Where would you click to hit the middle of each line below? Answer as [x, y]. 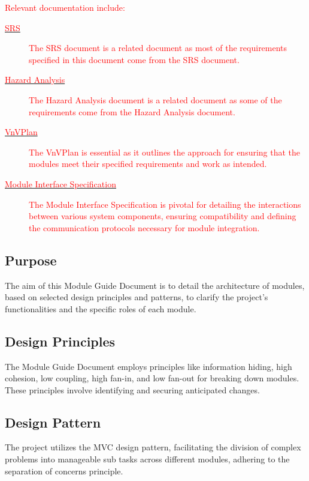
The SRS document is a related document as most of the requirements [158, 48]
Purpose [31, 260]
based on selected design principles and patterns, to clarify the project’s [137, 297]
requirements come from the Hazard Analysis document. [132, 111]
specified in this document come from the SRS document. [134, 59]
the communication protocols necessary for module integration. [144, 227]
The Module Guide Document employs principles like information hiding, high [149, 366]
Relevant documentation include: [65, 7]
